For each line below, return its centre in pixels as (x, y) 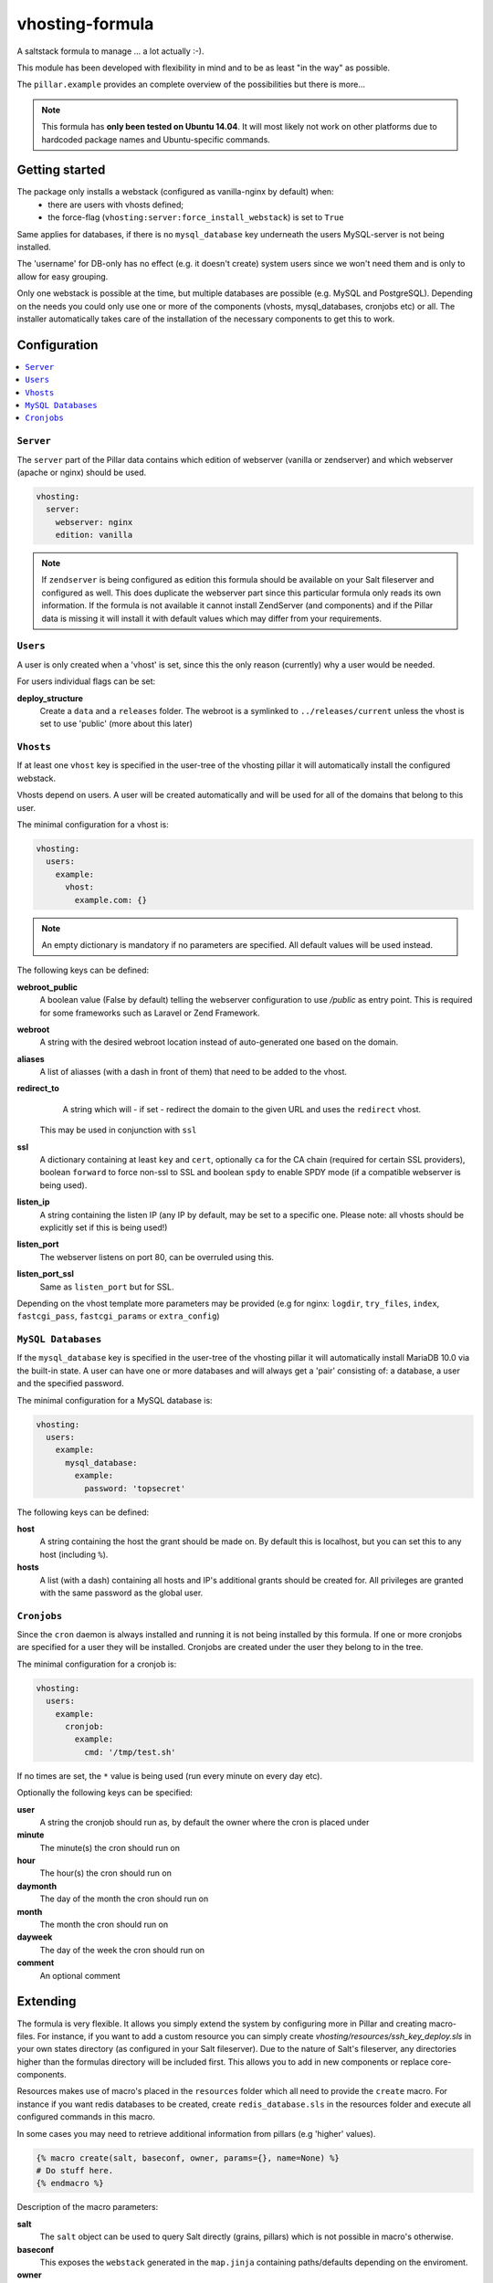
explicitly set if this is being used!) (104, 1227)
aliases (31, 1058)
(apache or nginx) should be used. (82, 472)
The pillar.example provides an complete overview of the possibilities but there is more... (191, 84)
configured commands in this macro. (86, 2117)
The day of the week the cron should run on (122, 1950)
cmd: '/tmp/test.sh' (130, 1752)
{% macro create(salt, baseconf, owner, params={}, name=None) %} (188, 2158)
